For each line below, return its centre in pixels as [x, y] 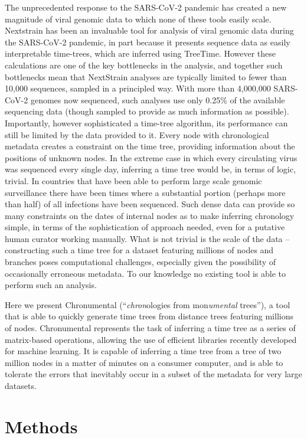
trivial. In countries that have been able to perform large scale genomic [133, 180]
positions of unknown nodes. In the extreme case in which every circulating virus [151, 157]
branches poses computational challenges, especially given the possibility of [141, 262]
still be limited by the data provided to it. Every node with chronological [137, 134]
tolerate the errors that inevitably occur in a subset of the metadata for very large [153, 374]
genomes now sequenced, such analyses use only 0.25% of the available [158, 99]
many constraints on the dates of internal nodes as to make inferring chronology [150, 215]
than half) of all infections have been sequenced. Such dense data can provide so [150, 204]
